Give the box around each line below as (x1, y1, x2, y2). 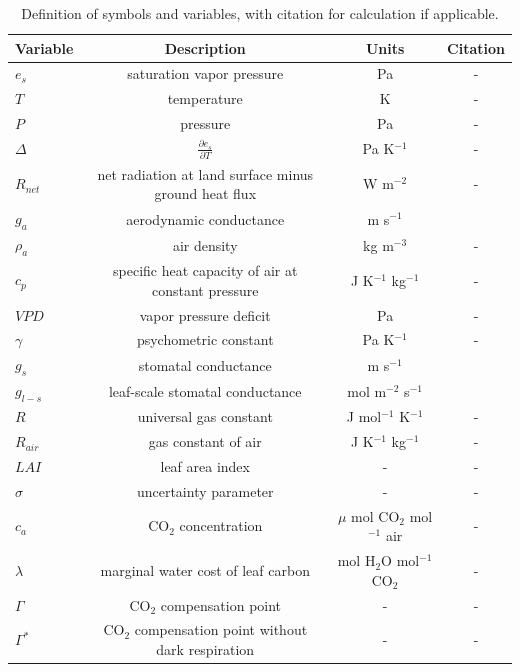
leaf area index (160, 455, 250, 476)
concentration (179, 515, 263, 536)
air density (172, 234, 238, 255)
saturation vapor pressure (127, 63, 284, 84)
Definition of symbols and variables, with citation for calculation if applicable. (21, 3, 499, 23)
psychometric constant (136, 329, 274, 350)
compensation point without (134, 619, 308, 640)
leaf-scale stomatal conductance (108, 380, 302, 401)
